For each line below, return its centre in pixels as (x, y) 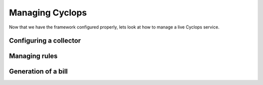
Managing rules (33, 56)
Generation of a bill (38, 72)
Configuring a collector (45, 41)
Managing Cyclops (48, 13)
